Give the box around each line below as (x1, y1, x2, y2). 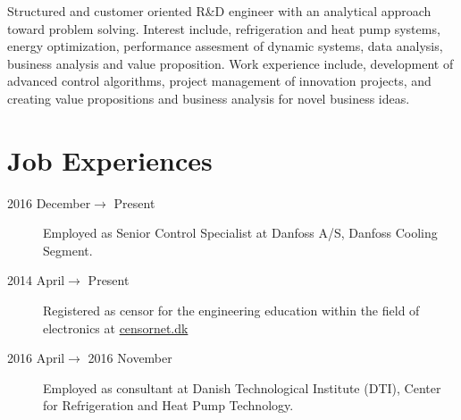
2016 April (7, 349, 65, 367)
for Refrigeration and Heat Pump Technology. (43, 396, 294, 415)
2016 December (7, 193, 91, 212)
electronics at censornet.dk (43, 318, 189, 337)
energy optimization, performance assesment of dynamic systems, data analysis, (7, 37, 443, 55)
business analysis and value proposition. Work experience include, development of (7, 54, 454, 72)
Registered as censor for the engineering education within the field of (43, 301, 420, 320)
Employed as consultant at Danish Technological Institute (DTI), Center (43, 378, 441, 397)
